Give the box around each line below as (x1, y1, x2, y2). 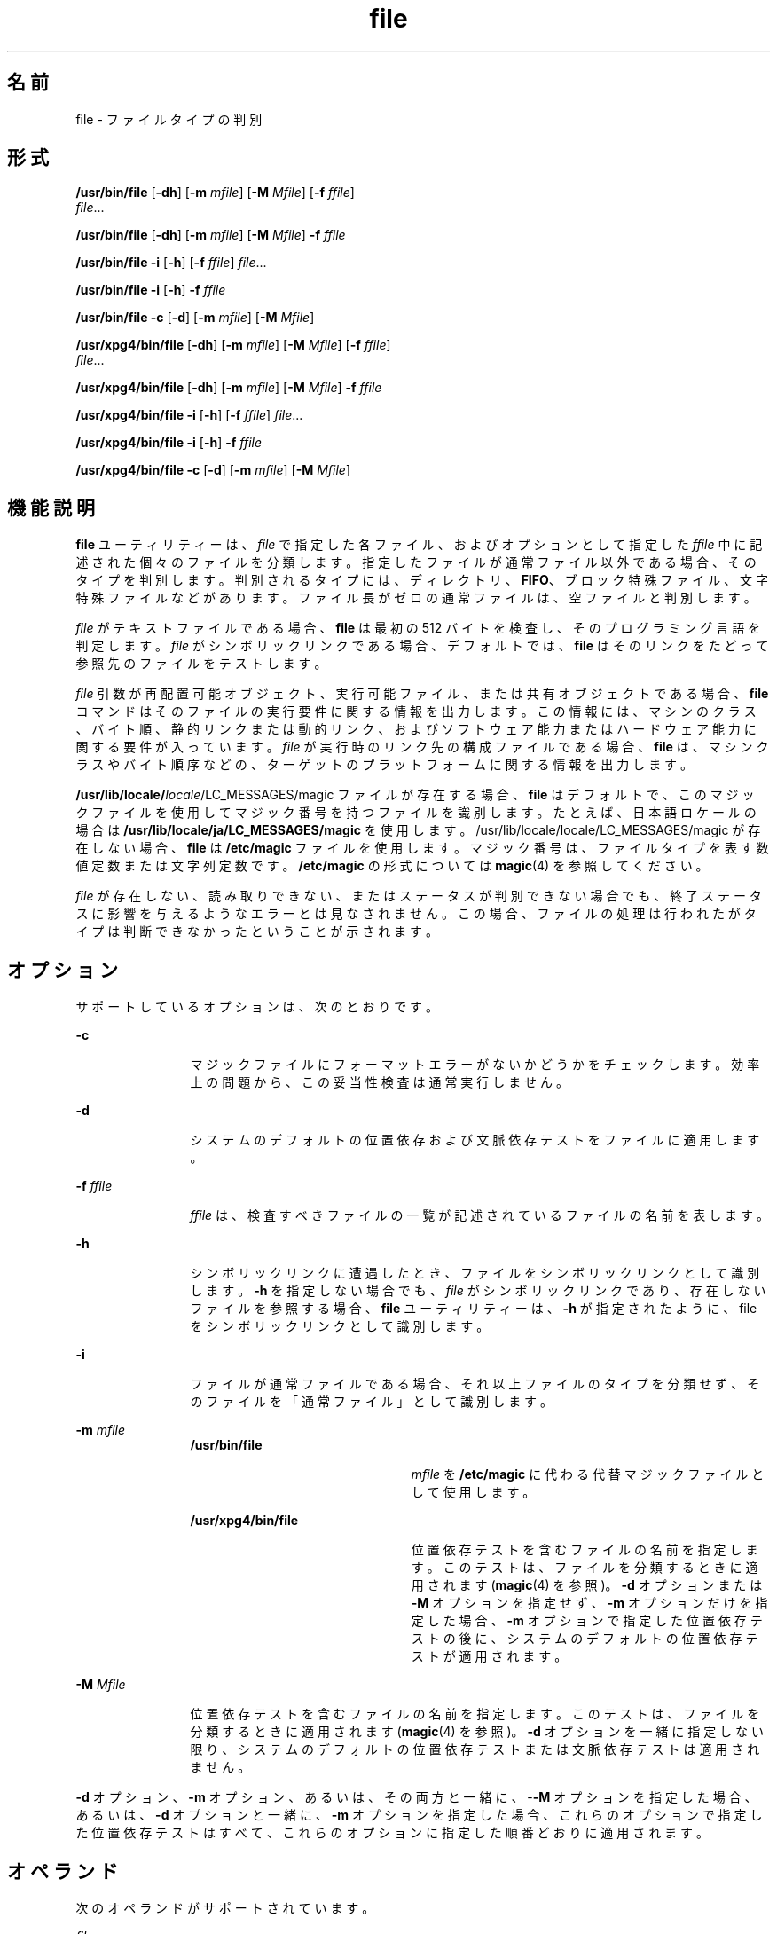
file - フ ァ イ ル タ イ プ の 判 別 (75, 111, 263, 127)
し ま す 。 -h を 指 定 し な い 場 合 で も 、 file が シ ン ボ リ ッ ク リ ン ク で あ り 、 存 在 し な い (190, 1283, 766, 1299)
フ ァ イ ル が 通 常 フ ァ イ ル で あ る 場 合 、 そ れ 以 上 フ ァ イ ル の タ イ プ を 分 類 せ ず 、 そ (190, 1376, 760, 1392)
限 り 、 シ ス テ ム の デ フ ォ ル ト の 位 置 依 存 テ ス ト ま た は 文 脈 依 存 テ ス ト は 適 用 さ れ (190, 1741, 760, 1757)
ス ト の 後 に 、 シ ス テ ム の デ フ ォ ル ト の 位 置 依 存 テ (411, 1631, 758, 1647)
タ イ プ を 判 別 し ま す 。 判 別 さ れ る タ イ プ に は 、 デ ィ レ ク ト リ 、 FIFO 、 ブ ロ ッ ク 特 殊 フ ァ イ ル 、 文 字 (75, 572, 768, 588)
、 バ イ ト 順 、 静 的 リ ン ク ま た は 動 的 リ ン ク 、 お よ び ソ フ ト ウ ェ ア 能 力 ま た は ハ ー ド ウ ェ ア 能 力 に (75, 721, 757, 737)
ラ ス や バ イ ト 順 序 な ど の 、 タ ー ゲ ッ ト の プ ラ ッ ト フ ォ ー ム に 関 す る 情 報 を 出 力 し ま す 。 (75, 757, 694, 773)
